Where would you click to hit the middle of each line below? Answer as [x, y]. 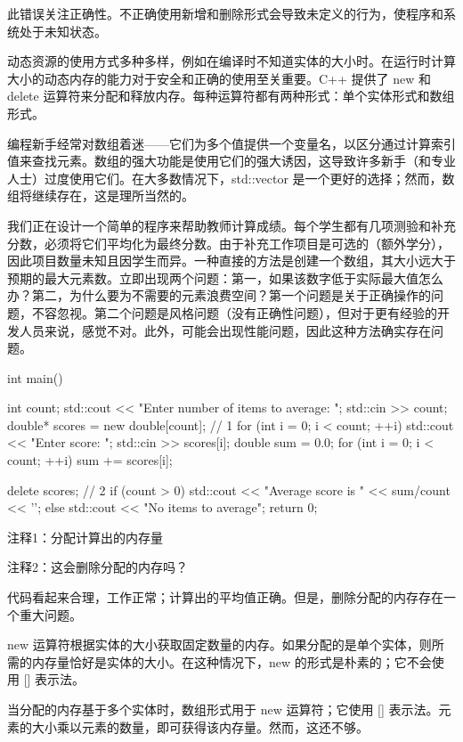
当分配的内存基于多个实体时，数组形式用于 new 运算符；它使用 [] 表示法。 [223, 709]
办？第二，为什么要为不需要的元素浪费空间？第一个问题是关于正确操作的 [219, 295]
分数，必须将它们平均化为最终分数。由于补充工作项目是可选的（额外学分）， [228, 243]
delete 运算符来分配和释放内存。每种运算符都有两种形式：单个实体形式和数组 [231, 96]
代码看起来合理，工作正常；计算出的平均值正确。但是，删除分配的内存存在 [225, 597]
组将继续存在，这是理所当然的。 [101, 196]
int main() [35, 377]
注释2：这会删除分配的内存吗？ [97, 567]
